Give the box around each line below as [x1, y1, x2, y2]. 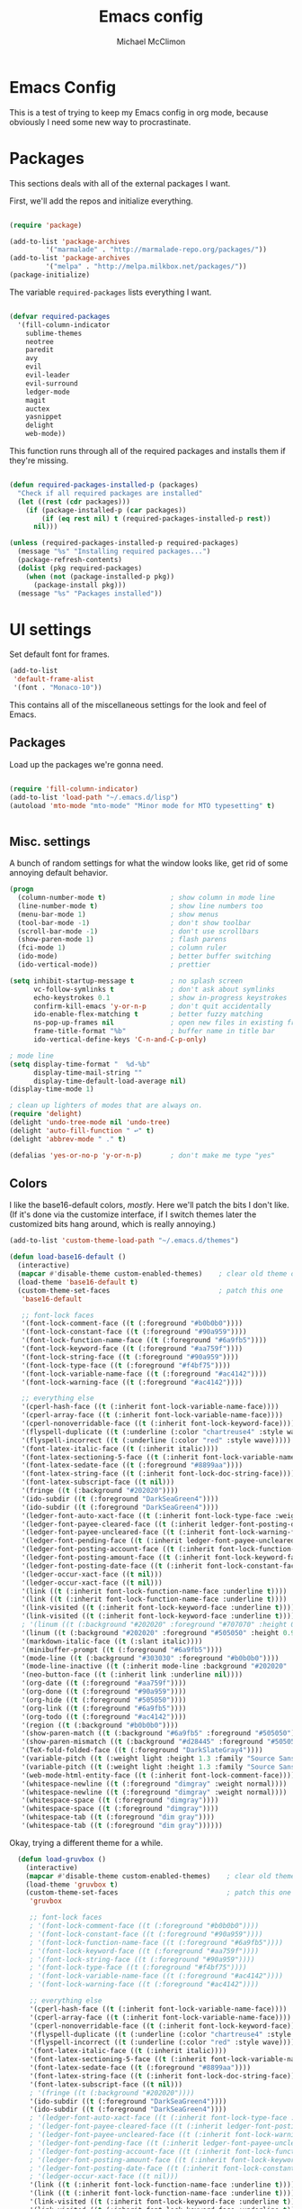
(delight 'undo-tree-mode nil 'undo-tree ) [9, 1118, 171, 1127]
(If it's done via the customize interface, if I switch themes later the [9, 1209, 257, 1220]
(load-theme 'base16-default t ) [17, 1277, 139, 1286]
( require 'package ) [9, 221, 83, 230]
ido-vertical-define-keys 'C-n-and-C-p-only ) [32, 1035, 207, 1044]
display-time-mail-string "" [32, 1068, 143, 1077]
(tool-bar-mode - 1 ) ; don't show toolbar [17, 918, 252, 927]
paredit [25, 345, 54, 355]
